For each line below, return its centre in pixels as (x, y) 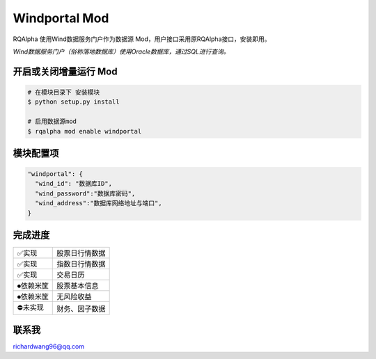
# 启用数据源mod (52, 121)
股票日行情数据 (81, 253)
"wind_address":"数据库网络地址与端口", (99, 203)
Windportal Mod (61, 18)
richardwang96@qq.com (49, 346)
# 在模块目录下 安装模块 (64, 92)
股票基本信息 (78, 286)
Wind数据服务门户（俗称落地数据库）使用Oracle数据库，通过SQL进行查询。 (121, 51)
